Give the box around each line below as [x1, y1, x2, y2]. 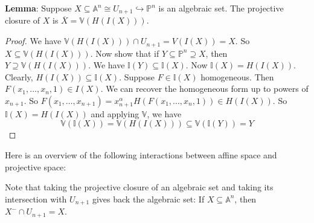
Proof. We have [5, 34, 62, 47]
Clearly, [5, 70, 33, 83]
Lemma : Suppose [5, 2, 72, 14]
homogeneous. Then [200, 70, 274, 83]
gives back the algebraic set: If [92, 192, 205, 205]
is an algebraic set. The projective [158, 2, 284, 14]
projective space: [5, 160, 66, 173]
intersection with [5, 192, 67, 205]
